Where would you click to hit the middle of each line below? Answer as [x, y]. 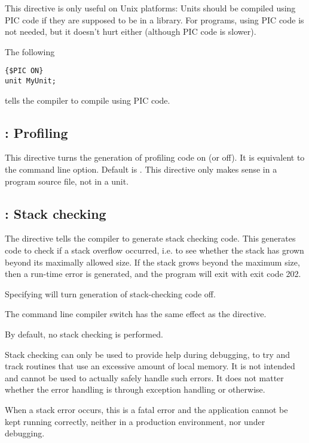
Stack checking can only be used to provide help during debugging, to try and [148, 354]
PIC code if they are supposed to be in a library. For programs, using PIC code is [154, 19]
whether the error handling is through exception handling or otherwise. [135, 389]
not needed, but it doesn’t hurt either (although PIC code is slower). [131, 31]
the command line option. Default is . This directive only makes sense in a [141, 169]
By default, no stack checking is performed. [84, 334]
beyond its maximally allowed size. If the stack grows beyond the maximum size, [152, 262]
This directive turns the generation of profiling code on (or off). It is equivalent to [155, 157]
